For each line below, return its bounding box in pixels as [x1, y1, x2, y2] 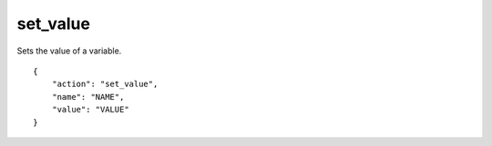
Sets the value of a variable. [16, 45, 122, 56]
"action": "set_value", [51, 79, 159, 90]
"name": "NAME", [51, 92, 125, 102]
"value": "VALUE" [51, 104, 129, 115]
